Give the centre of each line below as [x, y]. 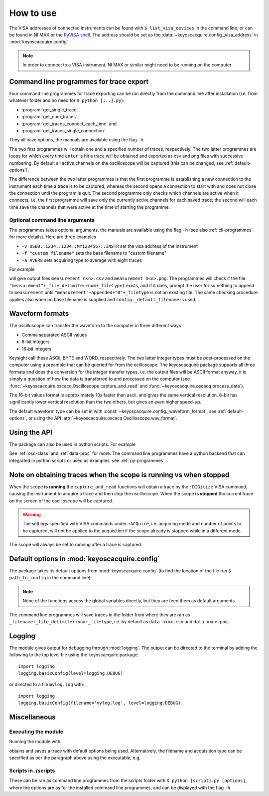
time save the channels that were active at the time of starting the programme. [90, 207]
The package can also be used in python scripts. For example [72, 444]
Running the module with [35, 742]
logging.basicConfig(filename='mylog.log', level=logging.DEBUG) [100, 703]
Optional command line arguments [52, 220]
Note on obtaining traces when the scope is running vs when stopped [119, 475]
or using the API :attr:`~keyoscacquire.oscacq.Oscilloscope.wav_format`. [103, 418]
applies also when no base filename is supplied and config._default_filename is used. [103, 299]
